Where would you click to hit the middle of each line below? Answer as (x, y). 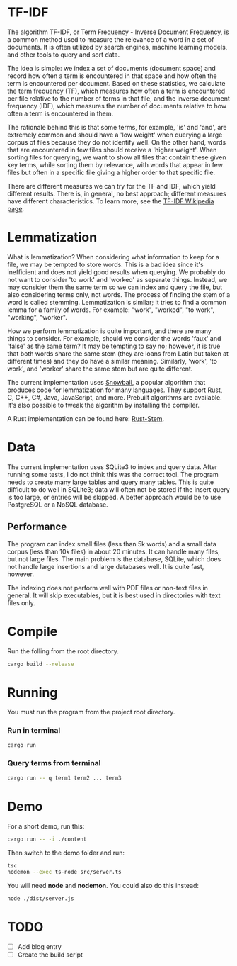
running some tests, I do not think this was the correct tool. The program (113, 474)
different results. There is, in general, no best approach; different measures (117, 193)
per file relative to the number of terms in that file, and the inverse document (118, 98)
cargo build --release (41, 664)
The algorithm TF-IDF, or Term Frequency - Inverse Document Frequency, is (118, 32)
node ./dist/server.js (41, 899)
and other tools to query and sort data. (64, 55)
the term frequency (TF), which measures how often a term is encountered (116, 91)
